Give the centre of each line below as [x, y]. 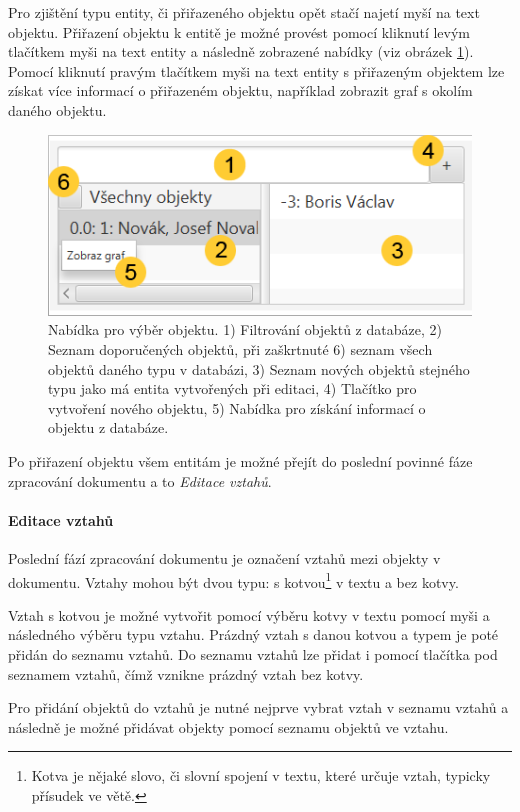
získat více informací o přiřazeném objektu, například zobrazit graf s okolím [240, 90]
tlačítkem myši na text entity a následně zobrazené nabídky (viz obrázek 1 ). [241, 51]
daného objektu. [57, 109]
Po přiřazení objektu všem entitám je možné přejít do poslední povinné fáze [240, 461]
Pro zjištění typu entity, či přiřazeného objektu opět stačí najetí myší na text [244, 12]
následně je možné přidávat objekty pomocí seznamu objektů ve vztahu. [228, 726]
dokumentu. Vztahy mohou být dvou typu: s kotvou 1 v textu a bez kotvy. [233, 580]
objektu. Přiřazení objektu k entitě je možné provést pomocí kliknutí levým [239, 31]
